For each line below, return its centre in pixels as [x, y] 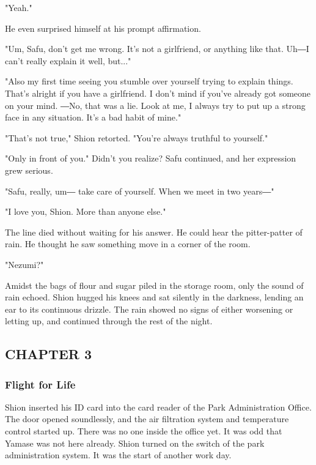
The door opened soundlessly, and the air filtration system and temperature [147, 419]
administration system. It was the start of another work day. [118, 455]
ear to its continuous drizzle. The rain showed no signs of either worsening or [149, 309]
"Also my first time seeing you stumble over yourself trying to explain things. [149, 81]
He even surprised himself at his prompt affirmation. [103, 28]
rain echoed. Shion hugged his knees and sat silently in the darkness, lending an [154, 297]
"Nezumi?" [24, 264]
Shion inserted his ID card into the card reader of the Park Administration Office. [158, 407]
